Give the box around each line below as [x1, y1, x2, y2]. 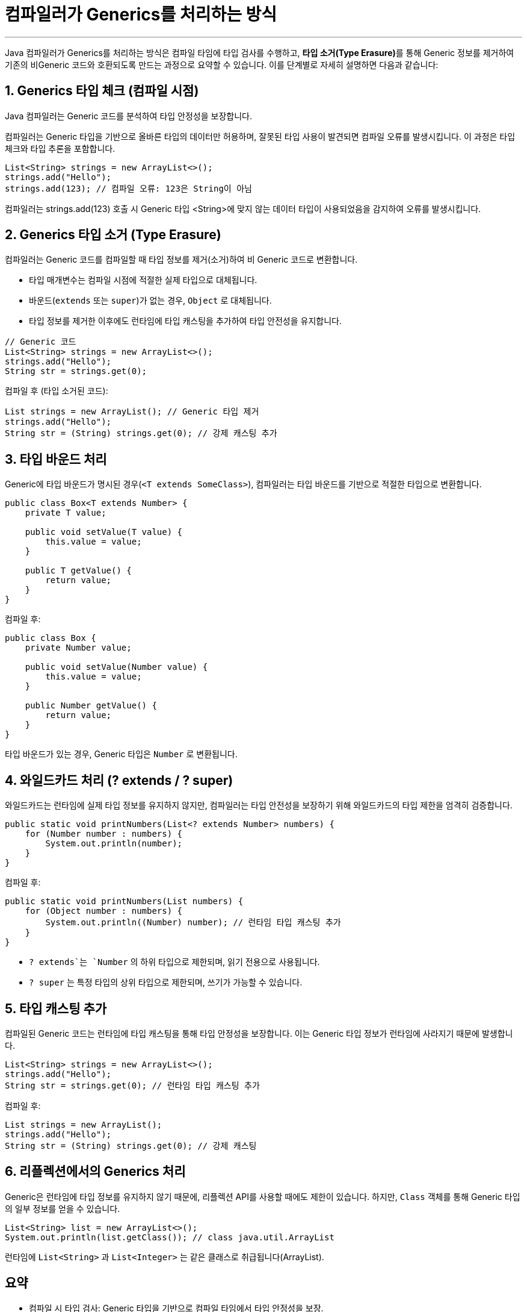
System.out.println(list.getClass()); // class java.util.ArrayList [5, 1232, 334, 1242]
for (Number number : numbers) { [25, 829, 183, 839]
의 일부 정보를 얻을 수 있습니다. [5, 1203, 120, 1214]
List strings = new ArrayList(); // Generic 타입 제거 [5, 407, 259, 417]
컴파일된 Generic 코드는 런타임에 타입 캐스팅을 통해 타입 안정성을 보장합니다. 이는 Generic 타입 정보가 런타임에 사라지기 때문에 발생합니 [5, 1028, 513, 1039]
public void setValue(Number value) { [25, 662, 208, 672]
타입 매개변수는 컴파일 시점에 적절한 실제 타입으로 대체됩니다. [29, 275, 257, 286]
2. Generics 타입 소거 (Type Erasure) [5, 227, 221, 243]
